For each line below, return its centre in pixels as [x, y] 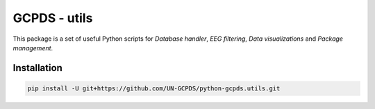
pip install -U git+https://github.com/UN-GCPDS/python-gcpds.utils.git [154, 88]
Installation [37, 68]
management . [33, 48]
